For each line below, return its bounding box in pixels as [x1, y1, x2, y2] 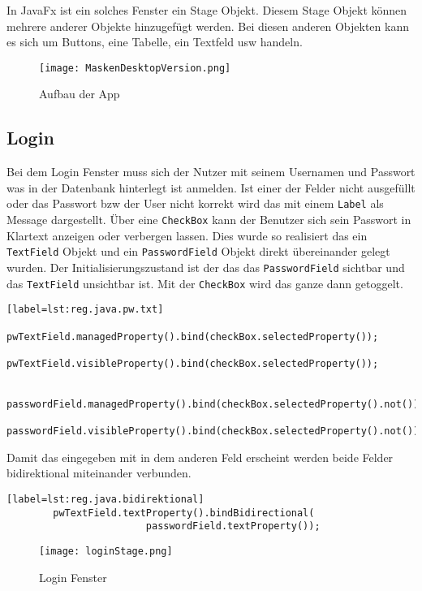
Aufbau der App [39, 85, 120, 102]
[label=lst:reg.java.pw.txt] [6, 304, 164, 316]
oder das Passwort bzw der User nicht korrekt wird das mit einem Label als [6, 195, 384, 212]
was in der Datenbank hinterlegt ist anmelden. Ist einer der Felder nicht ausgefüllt [6, 179, 416, 196]
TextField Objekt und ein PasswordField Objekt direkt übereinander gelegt [6, 243, 390, 260]
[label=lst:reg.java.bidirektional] [6, 494, 205, 506]
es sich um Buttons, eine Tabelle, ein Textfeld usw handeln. [6, 33, 303, 50]
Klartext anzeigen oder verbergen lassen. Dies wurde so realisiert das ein [6, 226, 368, 244]
